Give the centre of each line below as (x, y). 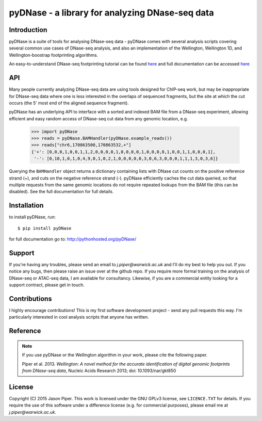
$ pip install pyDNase (45, 228)
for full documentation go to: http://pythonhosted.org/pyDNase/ (73, 239)
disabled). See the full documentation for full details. (61, 192)
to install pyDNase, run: (32, 217)
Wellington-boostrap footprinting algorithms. (53, 55)
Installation (26, 205)
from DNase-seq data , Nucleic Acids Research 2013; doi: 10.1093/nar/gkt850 (99, 371)
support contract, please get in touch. (47, 285)
